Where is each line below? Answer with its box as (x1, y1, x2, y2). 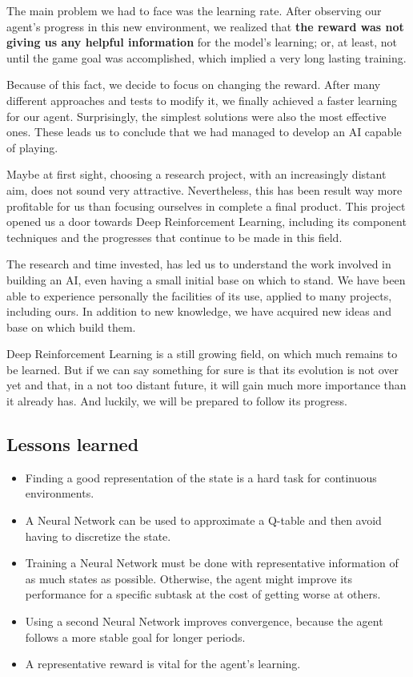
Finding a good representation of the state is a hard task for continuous (25, 469, 377, 486)
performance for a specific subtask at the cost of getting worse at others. (25, 586, 381, 602)
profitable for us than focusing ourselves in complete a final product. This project (6, 197, 406, 214)
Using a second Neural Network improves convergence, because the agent (25, 613, 383, 630)
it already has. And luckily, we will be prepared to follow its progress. (6, 393, 347, 409)
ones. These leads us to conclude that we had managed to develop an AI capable (6, 123, 402, 140)
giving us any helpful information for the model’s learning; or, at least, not (6, 34, 397, 50)
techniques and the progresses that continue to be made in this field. (6, 228, 343, 245)
